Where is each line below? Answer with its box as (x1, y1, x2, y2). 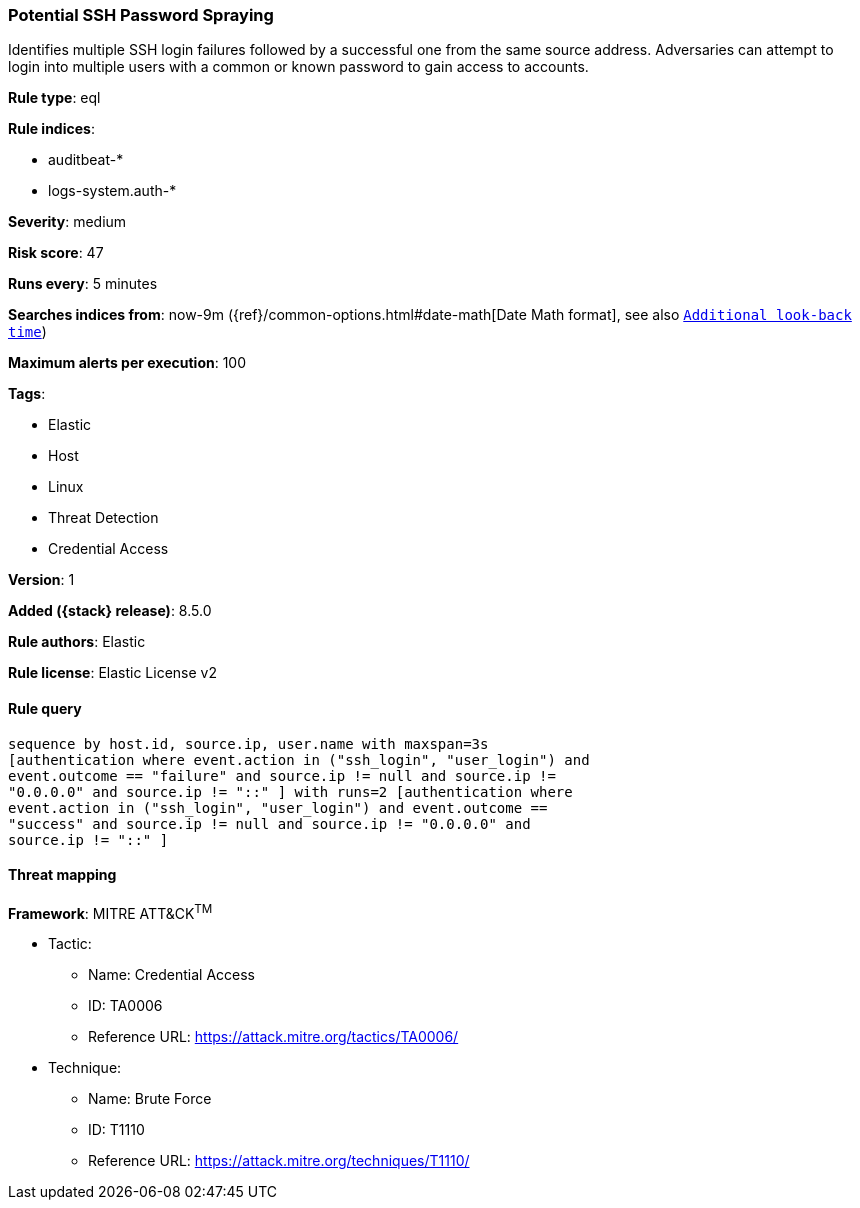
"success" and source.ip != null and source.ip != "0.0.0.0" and (8, 815, 531, 832)
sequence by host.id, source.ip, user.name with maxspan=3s (8, 735, 489, 752)
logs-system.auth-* (48, 182, 177, 200)
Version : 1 (8, 571, 75, 589)
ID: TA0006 (88, 997, 163, 1015)
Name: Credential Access (88, 966, 255, 984)
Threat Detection (48, 509, 159, 527)
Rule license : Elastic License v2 (8, 664, 217, 682)
